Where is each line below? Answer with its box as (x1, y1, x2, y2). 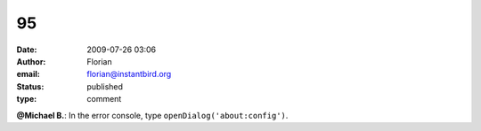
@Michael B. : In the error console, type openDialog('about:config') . (16, 110, 289, 120)
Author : (16, 56, 46, 66)
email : (16, 69, 40, 80)
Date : (16, 44, 37, 55)
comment (86, 94, 122, 104)
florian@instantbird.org (86, 69, 172, 80)
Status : (16, 81, 45, 92)
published (86, 81, 124, 92)
